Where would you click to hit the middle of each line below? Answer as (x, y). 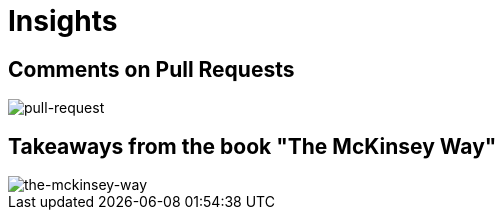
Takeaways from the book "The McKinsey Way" (252, 146)
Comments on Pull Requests (151, 69)
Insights (63, 21)
